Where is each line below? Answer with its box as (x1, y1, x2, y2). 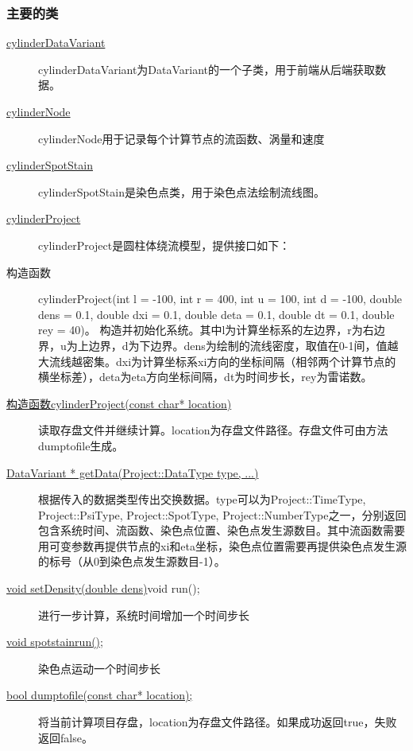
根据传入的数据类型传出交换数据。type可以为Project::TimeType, (38, 491, 366, 508)
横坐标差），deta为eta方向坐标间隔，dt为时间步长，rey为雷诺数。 (38, 368, 372, 385)
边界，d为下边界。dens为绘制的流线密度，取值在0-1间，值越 (88, 337, 399, 353)
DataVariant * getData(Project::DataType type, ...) (6, 464, 259, 481)
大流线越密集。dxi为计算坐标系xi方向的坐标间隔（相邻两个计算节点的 (38, 352, 396, 369)
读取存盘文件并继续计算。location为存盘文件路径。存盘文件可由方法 (38, 422, 388, 438)
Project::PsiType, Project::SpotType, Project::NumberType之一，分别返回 (38, 506, 407, 523)
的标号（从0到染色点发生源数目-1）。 (38, 553, 226, 570)
